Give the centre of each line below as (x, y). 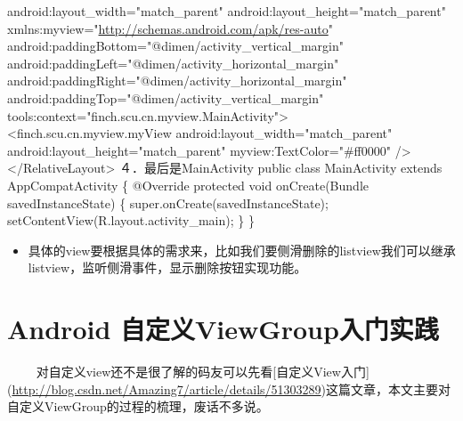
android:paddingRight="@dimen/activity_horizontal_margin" (177, 81)
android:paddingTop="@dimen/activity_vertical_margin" (166, 97)
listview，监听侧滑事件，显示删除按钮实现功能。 (167, 267)
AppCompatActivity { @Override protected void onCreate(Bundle (188, 185)
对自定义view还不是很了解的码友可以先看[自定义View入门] (203, 372)
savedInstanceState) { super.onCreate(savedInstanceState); (168, 202)
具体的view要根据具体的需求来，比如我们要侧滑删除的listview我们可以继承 (242, 250)
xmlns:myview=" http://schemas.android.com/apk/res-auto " (170, 28)
